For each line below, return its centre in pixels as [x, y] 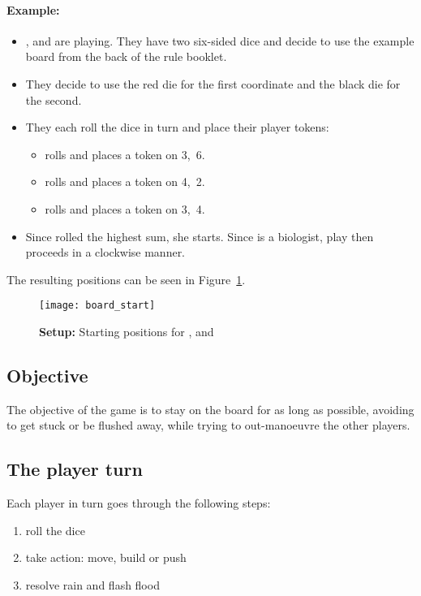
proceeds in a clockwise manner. [105, 252]
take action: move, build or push [106, 557]
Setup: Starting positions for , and [127, 331]
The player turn [75, 469]
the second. [54, 99]
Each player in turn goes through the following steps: [139, 503]
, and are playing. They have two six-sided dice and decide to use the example [220, 40]
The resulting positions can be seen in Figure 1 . [126, 279]
